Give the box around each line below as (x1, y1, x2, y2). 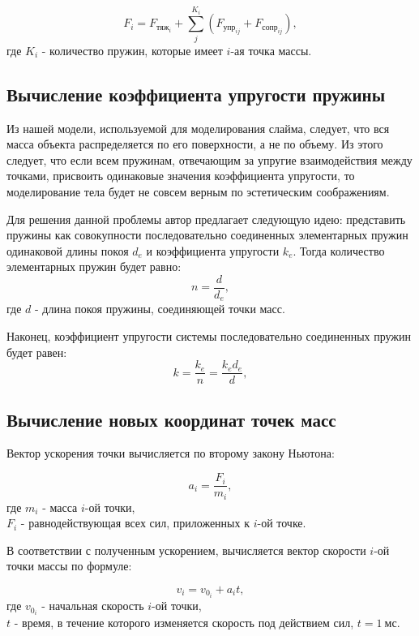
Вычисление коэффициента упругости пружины (6, 81, 386, 106)
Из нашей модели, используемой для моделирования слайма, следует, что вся (6, 119, 390, 136)
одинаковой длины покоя (6, 242, 129, 259)
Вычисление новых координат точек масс (6, 406, 336, 432)
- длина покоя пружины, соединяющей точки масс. (34, 300, 285, 317)
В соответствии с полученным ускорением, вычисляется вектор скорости (6, 541, 366, 558)
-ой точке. (257, 514, 306, 531)
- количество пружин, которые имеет (41, 41, 223, 58)
